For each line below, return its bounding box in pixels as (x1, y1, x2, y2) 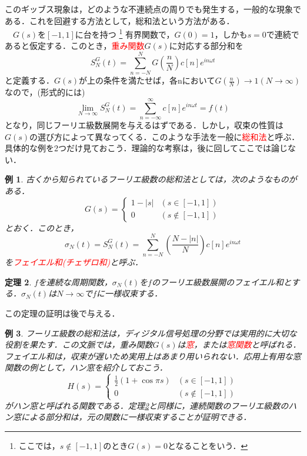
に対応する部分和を (169, 39, 243, 52)
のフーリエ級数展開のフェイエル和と (151, 275, 292, 288)
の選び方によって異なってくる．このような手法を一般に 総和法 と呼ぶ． (29, 130, 300, 142)
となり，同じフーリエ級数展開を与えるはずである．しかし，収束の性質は (5, 118, 284, 131)
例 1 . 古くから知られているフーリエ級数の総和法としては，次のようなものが (5, 173, 297, 185)
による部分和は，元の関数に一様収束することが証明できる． (21, 411, 252, 423)
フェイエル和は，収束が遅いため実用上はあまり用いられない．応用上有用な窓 (5, 350, 301, 362)
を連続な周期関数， (38, 275, 112, 288)
